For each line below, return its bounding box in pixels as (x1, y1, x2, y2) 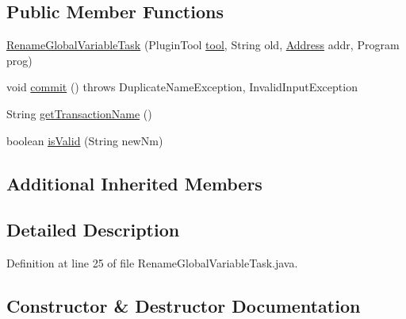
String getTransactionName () (6, 105, 152, 121)
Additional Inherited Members (6, 171, 262, 195)
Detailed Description (6, 217, 180, 242)
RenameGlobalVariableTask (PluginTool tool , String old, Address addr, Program (6, 37, 400, 53)
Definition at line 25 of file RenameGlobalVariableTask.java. (6, 255, 298, 271)
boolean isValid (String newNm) (6, 132, 163, 148)
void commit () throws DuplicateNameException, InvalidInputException (6, 79, 358, 95)
